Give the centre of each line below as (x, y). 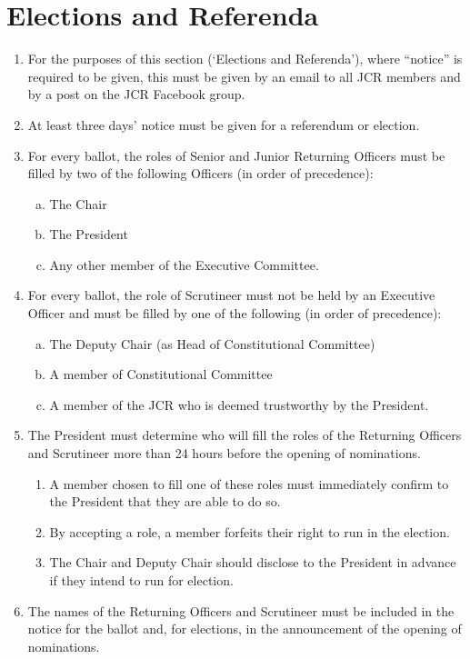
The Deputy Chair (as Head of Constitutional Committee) (212, 343)
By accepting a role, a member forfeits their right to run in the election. (250, 531)
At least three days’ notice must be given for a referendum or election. (224, 124)
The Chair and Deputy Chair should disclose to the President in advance (253, 562)
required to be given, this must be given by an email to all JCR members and (244, 76)
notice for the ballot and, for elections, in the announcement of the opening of (245, 629)
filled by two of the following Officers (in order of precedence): (200, 173)
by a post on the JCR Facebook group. (136, 94)
